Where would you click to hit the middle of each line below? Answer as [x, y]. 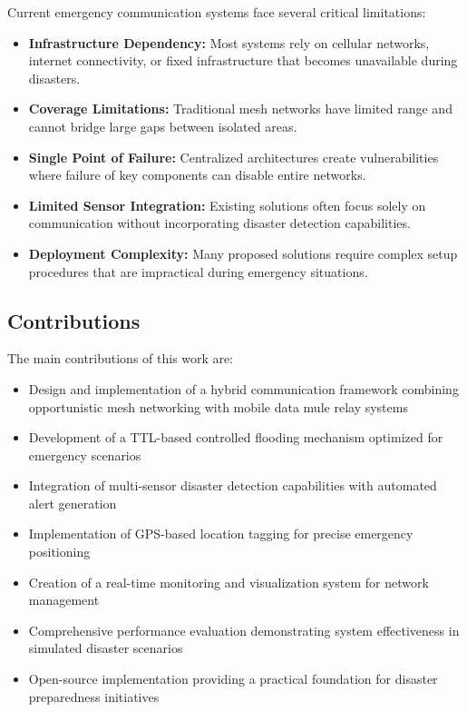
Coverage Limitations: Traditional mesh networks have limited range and [240, 109]
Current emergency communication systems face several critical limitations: [217, 12]
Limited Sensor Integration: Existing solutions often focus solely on [227, 205]
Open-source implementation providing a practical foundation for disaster [233, 679]
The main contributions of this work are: [121, 358]
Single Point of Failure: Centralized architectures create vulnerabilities [233, 157]
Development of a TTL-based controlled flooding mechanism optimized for [236, 437]
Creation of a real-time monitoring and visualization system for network [229, 582]
